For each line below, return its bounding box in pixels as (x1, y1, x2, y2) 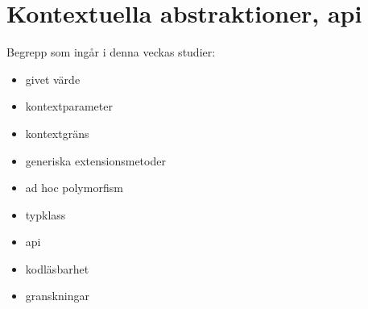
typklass (25, 206, 66, 223)
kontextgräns (25, 124, 89, 141)
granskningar (25, 287, 89, 304)
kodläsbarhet (25, 260, 89, 277)
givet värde (25, 70, 81, 87)
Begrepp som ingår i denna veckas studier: (6, 44, 216, 61)
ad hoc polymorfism (25, 179, 123, 196)
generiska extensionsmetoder (25, 152, 166, 169)
